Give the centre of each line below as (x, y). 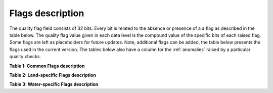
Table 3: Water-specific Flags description (54, 84)
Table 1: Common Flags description (47, 66)
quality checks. (25, 57)
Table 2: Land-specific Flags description (53, 75)
